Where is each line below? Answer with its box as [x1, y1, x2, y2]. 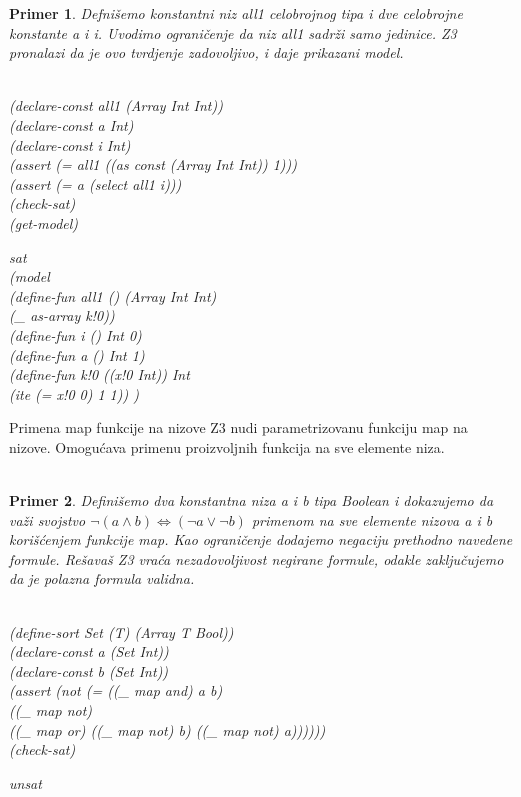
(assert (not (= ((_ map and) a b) [9, 680, 223, 701]
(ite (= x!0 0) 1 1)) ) [9, 383, 139, 404]
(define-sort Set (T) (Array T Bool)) [9, 621, 234, 642]
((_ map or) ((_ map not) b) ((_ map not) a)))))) [9, 719, 326, 740]
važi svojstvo [9, 509, 86, 530]
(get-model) [9, 212, 79, 233]
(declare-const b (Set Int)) [9, 660, 169, 681]
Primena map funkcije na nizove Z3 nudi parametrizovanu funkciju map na [9, 417, 468, 438]
